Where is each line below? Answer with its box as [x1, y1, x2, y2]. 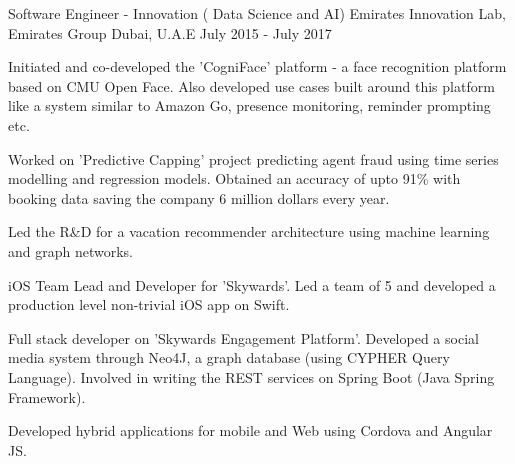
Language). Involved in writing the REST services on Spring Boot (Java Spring [8, 366, 495, 387]
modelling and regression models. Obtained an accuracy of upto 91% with [8, 168, 461, 189]
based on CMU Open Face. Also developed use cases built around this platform [8, 75, 495, 96]
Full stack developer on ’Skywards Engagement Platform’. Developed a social [8, 327, 479, 348]
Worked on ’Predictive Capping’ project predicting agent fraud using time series [8, 148, 499, 169]
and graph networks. [8, 240, 134, 261]
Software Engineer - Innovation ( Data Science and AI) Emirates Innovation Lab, [8, 3, 506, 23]
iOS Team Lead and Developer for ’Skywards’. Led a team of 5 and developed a [8, 274, 496, 295]
